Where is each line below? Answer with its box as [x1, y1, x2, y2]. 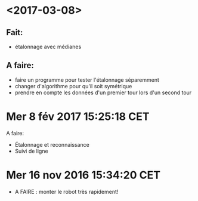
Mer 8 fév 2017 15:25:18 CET [6, 110, 150, 123]
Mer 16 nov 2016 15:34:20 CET [6, 168, 161, 182]
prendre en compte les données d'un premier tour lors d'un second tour [14, 89, 192, 96]
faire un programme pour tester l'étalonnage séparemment [14, 76, 160, 84]
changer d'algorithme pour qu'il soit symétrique [14, 82, 132, 89]
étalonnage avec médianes [14, 43, 82, 50]
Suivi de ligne [14, 147, 49, 154]
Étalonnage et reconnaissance [14, 141, 89, 148]
